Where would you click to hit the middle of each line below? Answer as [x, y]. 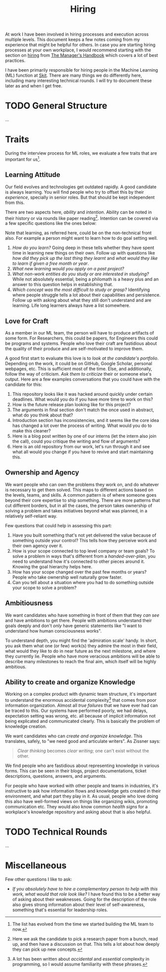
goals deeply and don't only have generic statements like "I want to [74, 626]
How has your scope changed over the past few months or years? [79, 572]
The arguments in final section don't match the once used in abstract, [83, 410]
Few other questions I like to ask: [39, 879]
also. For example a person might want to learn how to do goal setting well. [82, 238]
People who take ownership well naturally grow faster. [67, 577]
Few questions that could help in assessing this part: [59, 525]
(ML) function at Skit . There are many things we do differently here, [74, 76]
